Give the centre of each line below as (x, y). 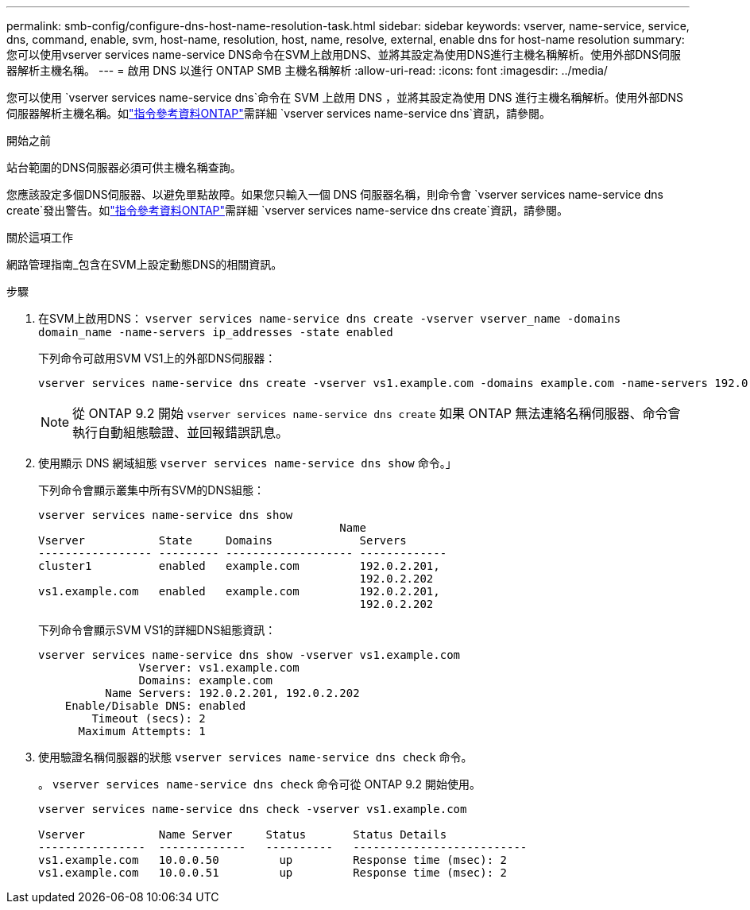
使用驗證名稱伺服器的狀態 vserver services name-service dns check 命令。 (255, 757)
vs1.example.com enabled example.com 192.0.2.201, (239, 591)
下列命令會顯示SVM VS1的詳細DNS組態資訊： (157, 630)
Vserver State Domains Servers (222, 540)
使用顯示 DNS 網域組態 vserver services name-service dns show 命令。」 (247, 463)
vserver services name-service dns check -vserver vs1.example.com (253, 809)
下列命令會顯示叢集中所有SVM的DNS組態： (151, 490)
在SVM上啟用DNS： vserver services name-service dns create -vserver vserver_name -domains (330, 318)
